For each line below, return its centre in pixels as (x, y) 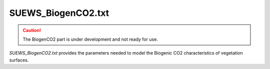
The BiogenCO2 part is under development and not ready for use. (90, 39)
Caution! (32, 30)
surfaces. (19, 60)
